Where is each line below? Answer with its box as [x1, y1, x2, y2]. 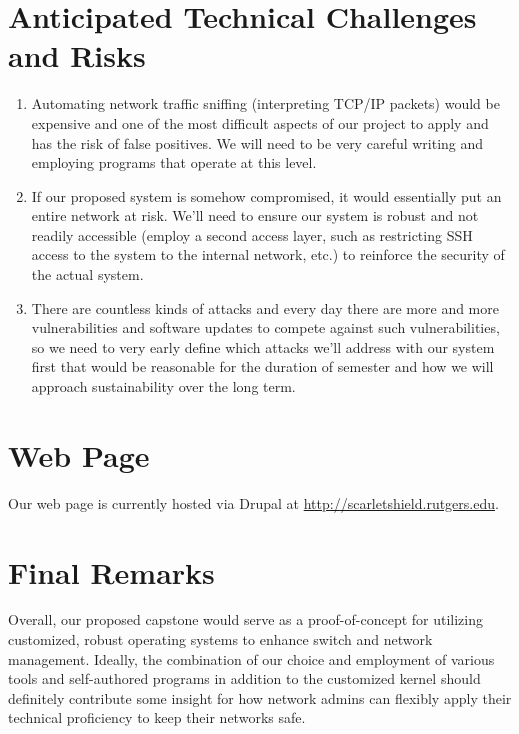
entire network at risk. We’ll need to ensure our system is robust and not [31, 205, 479, 226]
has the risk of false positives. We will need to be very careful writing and [31, 132, 484, 153]
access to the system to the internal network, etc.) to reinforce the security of [31, 244, 505, 265]
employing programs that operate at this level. [31, 152, 317, 173]
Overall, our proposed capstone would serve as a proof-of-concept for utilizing [8, 609, 484, 630]
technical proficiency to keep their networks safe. [8, 707, 306, 728]
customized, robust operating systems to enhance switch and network [8, 629, 433, 650]
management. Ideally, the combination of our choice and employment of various [8, 648, 495, 669]
